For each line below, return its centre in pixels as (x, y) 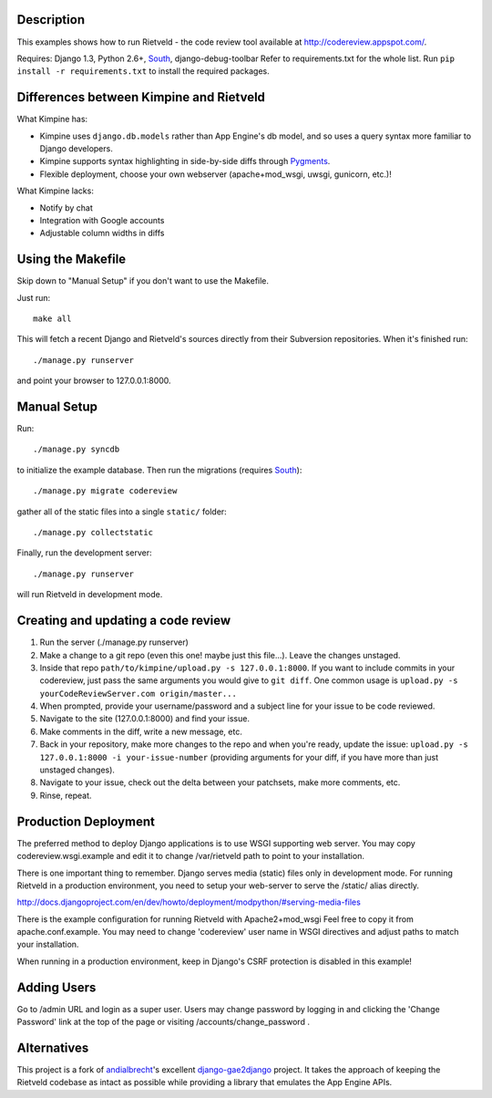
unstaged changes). (77, 770)
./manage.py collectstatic (93, 533)
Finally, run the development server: (84, 553)
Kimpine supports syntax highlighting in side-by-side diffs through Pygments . (185, 161)
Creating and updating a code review (124, 621)
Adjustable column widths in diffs (102, 233)
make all (52, 319)
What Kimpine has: (52, 119)
